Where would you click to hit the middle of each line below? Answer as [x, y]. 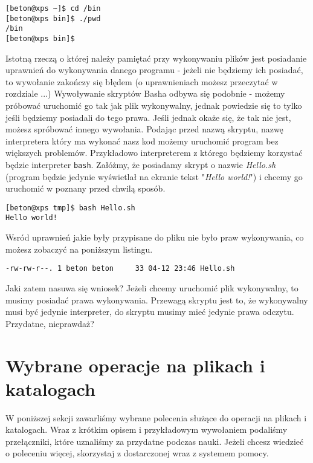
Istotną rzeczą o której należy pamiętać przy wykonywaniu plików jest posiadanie [156, 58]
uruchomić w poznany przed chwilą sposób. [86, 188]
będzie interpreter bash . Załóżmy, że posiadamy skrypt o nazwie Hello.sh [141, 164]
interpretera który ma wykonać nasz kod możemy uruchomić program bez [142, 141]
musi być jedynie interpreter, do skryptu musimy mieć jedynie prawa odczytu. [150, 312]
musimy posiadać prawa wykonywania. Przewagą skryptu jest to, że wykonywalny [157, 299]
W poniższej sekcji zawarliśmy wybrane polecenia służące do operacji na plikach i [156, 417]
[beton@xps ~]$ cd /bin [53, 8]
